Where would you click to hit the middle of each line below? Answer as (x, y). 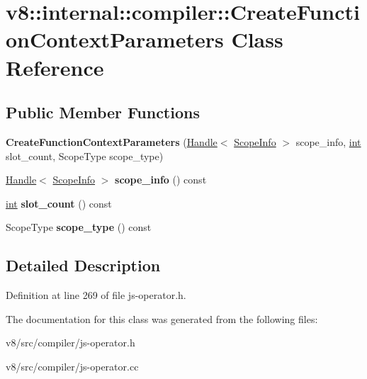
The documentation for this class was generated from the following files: (162, 318)
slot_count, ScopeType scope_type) (85, 155)
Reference (55, 67)
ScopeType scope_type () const (79, 227)
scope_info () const (161, 180)
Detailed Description (83, 265)
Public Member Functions (103, 112)
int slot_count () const (59, 203)
